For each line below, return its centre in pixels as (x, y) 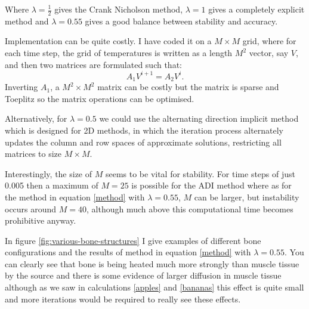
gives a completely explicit (257, 9)
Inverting (21, 87)
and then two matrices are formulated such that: (93, 64)
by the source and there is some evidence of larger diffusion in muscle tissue (143, 275)
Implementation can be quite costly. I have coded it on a (108, 41)
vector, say (269, 53)
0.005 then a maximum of (52, 185)
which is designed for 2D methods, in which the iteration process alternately (144, 130)
